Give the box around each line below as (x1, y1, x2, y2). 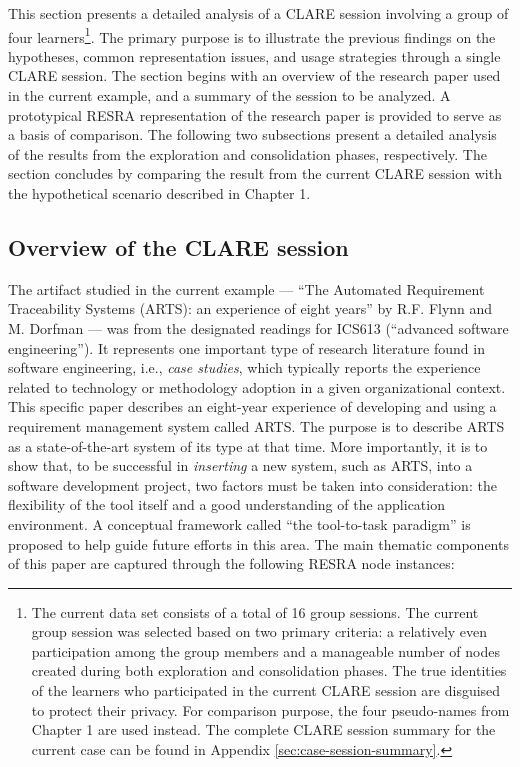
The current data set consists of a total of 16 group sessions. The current (31, 601, 479, 622)
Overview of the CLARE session (8, 231, 349, 262)
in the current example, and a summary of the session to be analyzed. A (8, 85, 451, 106)
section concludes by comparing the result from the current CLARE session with (8, 163, 502, 184)
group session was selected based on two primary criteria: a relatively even (31, 621, 488, 642)
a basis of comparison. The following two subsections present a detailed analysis (8, 124, 497, 145)
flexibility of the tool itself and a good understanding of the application (8, 494, 445, 515)
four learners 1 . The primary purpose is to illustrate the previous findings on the (8, 23, 496, 47)
